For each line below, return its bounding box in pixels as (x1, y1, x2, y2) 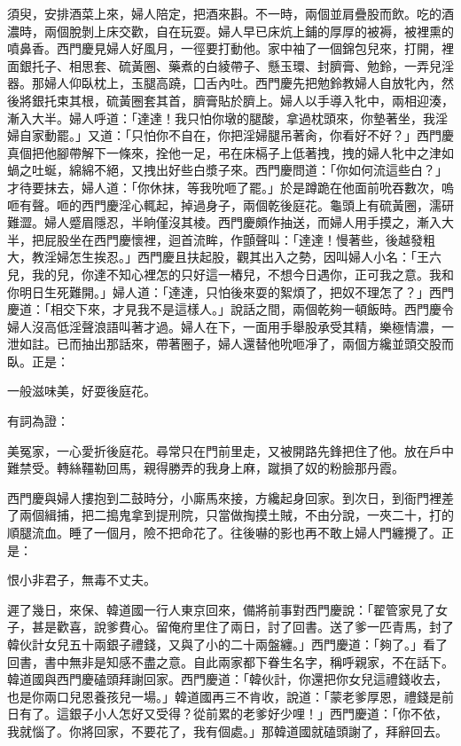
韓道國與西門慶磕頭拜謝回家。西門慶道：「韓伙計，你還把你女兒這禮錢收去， (7, 670, 448, 688)
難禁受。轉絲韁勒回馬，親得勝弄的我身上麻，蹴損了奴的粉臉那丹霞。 (7, 459, 404, 477)
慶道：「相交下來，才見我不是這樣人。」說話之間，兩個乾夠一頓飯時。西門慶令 (7, 300, 454, 318)
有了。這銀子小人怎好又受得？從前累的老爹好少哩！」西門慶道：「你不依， (19, 704, 448, 723)
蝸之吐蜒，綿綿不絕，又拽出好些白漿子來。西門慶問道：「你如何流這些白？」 (7, 161, 448, 179)
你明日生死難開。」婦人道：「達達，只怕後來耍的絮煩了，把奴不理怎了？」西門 (7, 282, 454, 301)
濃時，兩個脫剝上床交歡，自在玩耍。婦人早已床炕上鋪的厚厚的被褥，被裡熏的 (7, 21, 454, 40)
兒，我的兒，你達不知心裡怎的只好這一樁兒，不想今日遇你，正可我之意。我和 (7, 264, 454, 283)
